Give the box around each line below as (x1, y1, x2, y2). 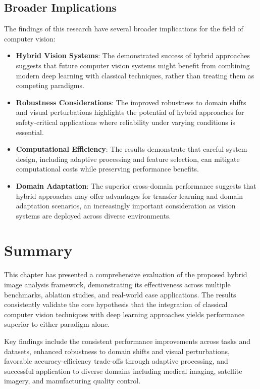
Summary (4, 240, 73, 261)
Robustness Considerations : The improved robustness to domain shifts (16, 97, 246, 107)
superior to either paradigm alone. (4, 319, 110, 329)
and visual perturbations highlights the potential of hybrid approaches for (16, 107, 244, 117)
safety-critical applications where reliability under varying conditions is (16, 116, 235, 127)
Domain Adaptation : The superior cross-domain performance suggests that (16, 180, 256, 191)
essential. (16, 126, 44, 137)
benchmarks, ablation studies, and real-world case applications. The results (4, 289, 236, 299)
